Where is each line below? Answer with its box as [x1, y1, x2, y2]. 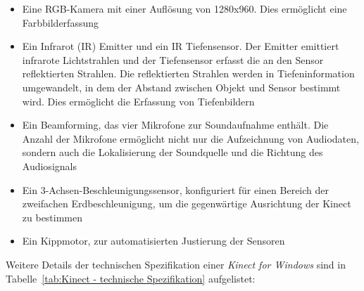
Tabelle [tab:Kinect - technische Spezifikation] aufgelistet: [6, 271, 256, 285]
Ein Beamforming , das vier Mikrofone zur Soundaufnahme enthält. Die [22, 117, 329, 132]
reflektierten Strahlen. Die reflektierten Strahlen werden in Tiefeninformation [22, 66, 355, 81]
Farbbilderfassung [22, 15, 99, 30]
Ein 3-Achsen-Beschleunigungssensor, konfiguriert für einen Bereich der [22, 182, 329, 197]
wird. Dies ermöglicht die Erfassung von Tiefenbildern [22, 93, 255, 108]
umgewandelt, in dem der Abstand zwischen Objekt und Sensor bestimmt [22, 79, 341, 94]
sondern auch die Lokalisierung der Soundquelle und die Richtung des [22, 145, 323, 160]
